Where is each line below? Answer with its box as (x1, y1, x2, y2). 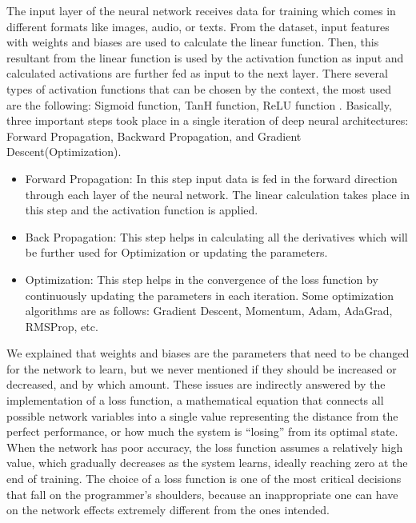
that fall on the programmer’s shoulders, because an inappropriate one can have (6, 485, 398, 502)
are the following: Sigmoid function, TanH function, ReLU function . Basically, (6, 96, 392, 113)
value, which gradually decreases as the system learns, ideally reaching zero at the (6, 454, 408, 471)
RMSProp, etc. (25, 317, 98, 334)
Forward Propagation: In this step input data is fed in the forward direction (25, 170, 398, 186)
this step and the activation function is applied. (25, 202, 258, 218)
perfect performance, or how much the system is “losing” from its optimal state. (6, 423, 398, 440)
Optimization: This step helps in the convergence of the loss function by (25, 270, 378, 287)
